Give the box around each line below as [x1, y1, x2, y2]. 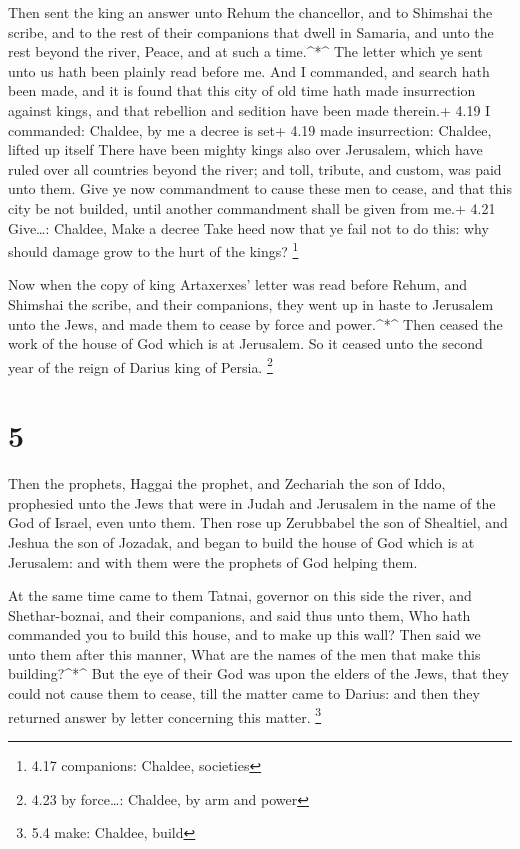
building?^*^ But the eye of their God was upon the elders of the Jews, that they [8, 663, 509, 684]
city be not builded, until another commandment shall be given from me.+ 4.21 [8, 197, 496, 218]
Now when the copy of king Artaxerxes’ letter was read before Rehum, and [8, 274, 468, 295]
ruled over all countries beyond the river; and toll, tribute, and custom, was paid [8, 158, 502, 179]
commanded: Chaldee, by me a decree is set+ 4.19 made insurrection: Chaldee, [8, 119, 492, 140]
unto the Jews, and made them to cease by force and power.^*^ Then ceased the [8, 313, 503, 334]
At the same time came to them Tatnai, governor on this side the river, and [8, 585, 472, 606]
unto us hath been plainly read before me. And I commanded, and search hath [8, 60, 490, 81]
